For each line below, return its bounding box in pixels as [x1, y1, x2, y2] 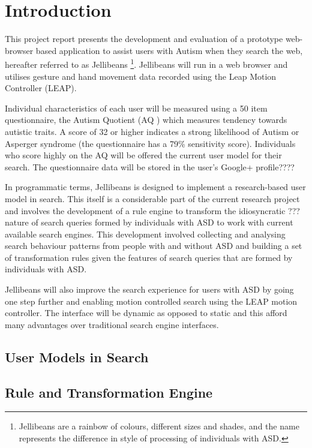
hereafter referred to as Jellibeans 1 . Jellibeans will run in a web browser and [5, 56, 288, 70]
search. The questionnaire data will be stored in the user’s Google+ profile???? [5, 160, 295, 173]
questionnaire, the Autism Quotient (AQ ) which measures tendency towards [5, 113, 287, 126]
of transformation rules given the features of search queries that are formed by [5, 251, 293, 263]
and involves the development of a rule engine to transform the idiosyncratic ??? [5, 204, 300, 217]
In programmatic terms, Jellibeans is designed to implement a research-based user [5, 181, 306, 193]
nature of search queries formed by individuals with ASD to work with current [5, 216, 293, 228]
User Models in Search [5, 347, 149, 366]
